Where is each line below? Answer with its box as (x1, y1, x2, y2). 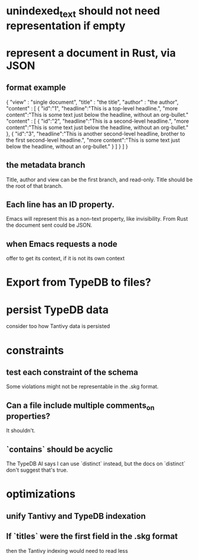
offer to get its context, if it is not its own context (6, 255, 125, 262)
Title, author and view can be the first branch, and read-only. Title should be (6, 176, 193, 183)
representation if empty (6, 19, 126, 32)
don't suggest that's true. (6, 466, 68, 474)
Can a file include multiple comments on (6, 400, 155, 412)
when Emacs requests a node (6, 239, 118, 249)
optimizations (6, 487, 76, 501)
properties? (6, 411, 50, 421)
